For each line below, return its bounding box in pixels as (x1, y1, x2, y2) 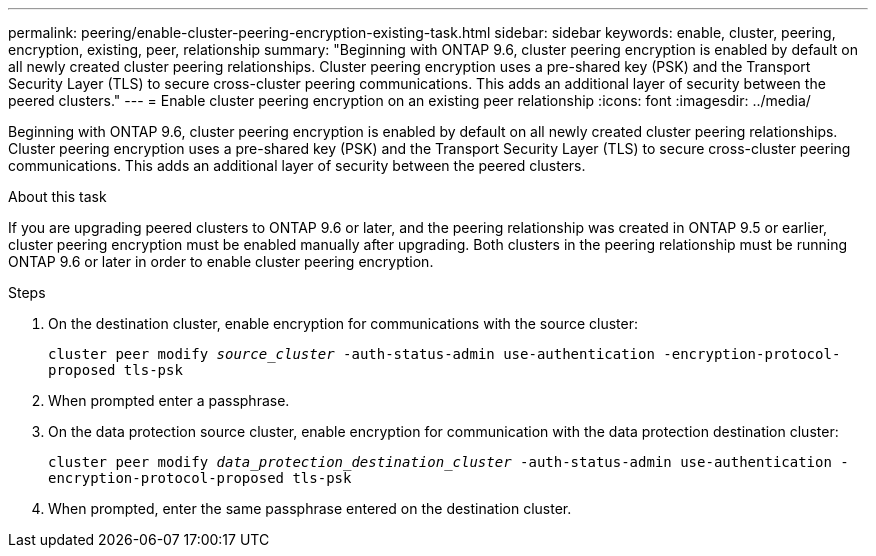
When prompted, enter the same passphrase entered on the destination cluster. (48, 500, 572, 517)
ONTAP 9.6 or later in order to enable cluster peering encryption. (8, 253, 434, 270)
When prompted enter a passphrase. (48, 392, 290, 409)
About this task (8, 188, 107, 205)
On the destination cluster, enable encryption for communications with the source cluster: (48, 315, 638, 332)
